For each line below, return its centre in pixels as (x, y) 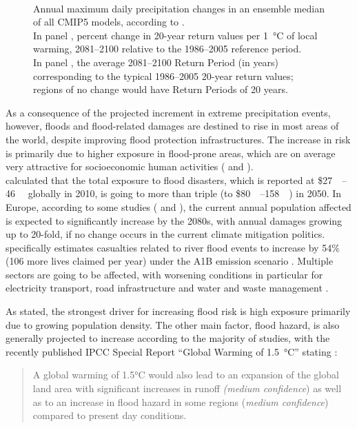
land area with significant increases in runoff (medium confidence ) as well (187, 388)
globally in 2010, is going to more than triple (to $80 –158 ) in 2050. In (185, 193)
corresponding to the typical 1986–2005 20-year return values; (163, 75)
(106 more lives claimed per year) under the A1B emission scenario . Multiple (170, 261)
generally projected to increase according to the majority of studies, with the (168, 338)
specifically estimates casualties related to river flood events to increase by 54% (173, 247)
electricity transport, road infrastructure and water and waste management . (167, 288)
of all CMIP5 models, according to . (109, 22)
